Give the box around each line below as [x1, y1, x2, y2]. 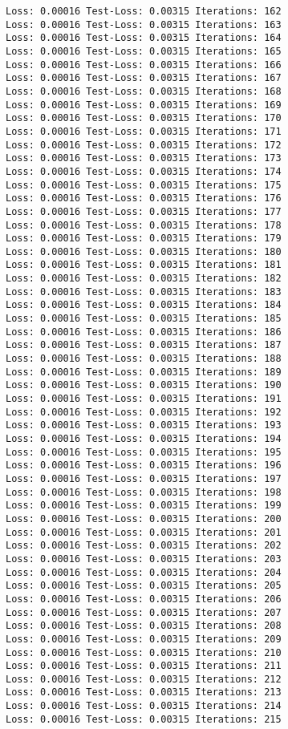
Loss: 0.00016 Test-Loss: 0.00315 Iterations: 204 [6, 566, 282, 578]
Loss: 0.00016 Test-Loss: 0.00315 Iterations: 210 [6, 646, 282, 658]
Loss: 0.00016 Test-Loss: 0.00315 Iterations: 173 [6, 152, 282, 164]
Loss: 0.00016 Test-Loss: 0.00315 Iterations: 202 [6, 540, 282, 552]
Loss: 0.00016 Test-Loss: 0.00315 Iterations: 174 [6, 165, 282, 177]
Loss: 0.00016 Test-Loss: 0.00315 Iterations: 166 [6, 59, 282, 71]
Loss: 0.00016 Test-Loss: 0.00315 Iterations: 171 [6, 125, 282, 137]
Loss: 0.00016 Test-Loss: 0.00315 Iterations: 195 [6, 446, 282, 458]
